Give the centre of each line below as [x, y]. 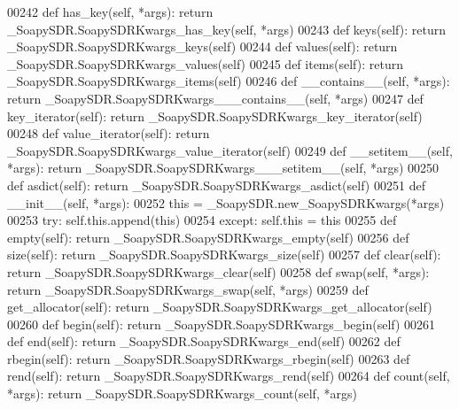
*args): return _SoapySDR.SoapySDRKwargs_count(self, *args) [182, 394]
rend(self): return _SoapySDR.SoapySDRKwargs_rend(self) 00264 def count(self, [229, 376]
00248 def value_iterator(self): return [109, 133]
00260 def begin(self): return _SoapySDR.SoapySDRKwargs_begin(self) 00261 [222, 324]
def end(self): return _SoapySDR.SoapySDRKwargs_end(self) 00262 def [204, 341]
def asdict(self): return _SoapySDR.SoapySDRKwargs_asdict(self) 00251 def [216, 185]
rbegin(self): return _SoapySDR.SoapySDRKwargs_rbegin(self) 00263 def [209, 358]
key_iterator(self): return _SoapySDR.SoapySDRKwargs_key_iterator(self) [215, 116]
